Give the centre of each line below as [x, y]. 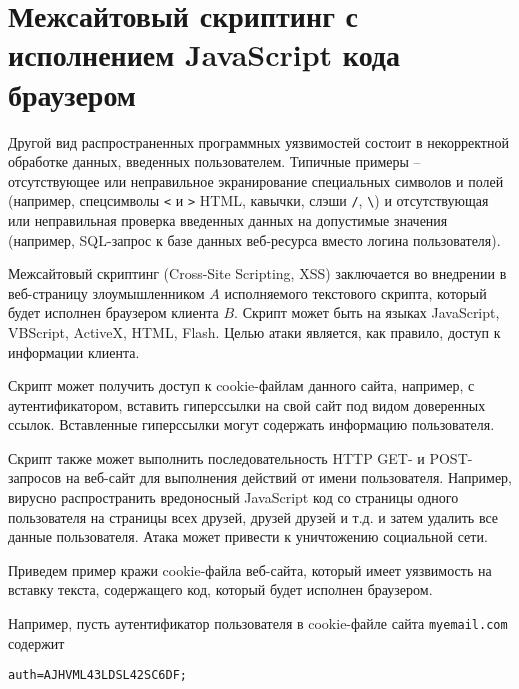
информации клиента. [74, 351]
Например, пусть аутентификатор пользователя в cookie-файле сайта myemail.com [258, 623]
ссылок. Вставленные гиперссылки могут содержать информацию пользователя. [251, 424]
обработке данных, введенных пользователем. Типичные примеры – [214, 161]
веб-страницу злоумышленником [106, 292]
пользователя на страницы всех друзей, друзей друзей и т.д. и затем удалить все [253, 516]
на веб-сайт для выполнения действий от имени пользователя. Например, [288, 477]
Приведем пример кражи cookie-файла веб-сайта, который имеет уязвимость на [250, 569]
